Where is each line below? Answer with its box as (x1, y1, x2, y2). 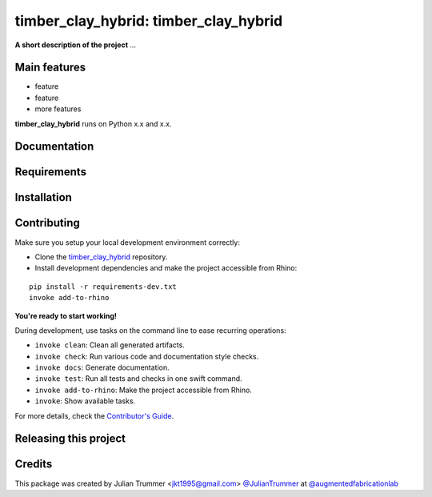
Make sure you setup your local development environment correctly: (14, 237, 240, 247)
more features (34, 104, 82, 114)
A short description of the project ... (14, 40, 136, 50)
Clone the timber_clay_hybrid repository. (34, 252, 168, 262)
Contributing (14, 216, 80, 230)
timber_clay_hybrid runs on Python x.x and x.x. (14, 118, 172, 128)
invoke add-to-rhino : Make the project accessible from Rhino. (34, 385, 252, 395)
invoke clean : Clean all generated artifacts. (34, 340, 186, 350)
